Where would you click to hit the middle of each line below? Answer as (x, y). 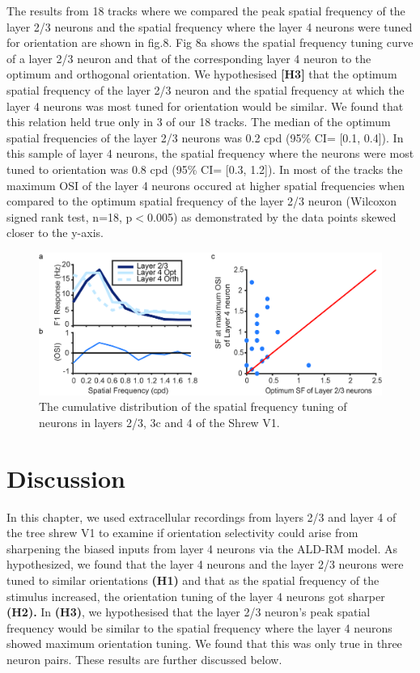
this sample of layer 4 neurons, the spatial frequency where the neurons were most (210, 153)
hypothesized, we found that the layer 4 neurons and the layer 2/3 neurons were (205, 564)
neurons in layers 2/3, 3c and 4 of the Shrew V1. (159, 422)
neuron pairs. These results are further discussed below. (144, 659)
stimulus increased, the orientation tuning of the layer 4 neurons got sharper (196, 596)
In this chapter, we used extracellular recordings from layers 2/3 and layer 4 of (202, 516)
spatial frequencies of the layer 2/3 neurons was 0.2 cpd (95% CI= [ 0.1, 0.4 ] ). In (205, 137)
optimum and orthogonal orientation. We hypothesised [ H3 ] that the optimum (202, 74)
